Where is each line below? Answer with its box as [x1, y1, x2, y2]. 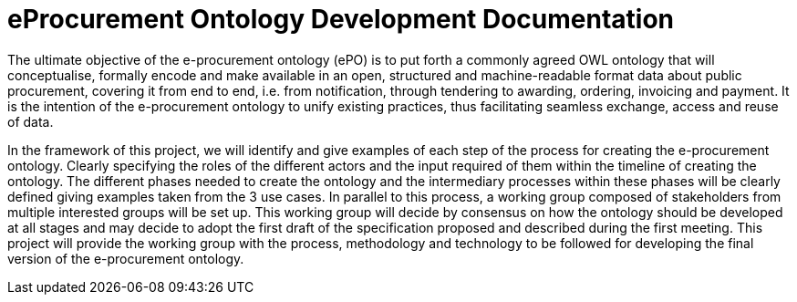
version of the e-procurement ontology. [7, 250, 244, 266]
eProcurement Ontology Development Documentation [7, 4, 675, 35]
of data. [7, 113, 54, 130]
